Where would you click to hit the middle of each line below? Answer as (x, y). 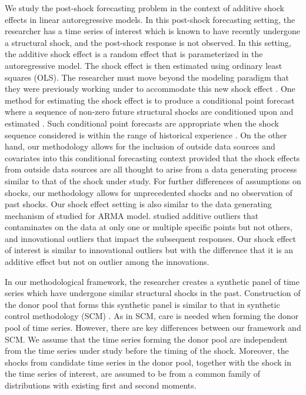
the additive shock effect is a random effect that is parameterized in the (134, 54)
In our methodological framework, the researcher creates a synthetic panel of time (152, 281)
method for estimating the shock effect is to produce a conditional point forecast (150, 100)
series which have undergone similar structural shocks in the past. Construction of (153, 293)
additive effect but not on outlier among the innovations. (107, 262)
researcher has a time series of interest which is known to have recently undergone (152, 31)
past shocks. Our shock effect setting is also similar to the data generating (138, 204)
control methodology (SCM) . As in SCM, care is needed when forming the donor (152, 316)
